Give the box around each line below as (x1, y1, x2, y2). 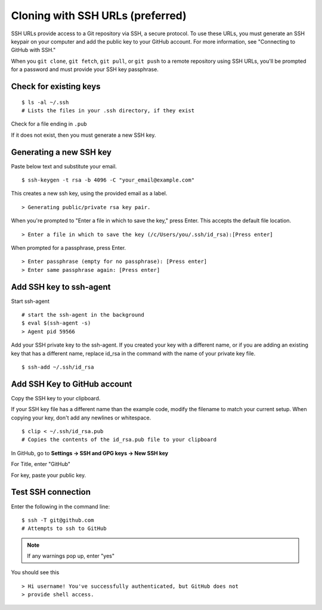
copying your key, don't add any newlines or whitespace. (11, 414, 151, 421)
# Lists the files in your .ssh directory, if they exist (21, 107, 195, 114)
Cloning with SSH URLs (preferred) (11, 9, 187, 22)
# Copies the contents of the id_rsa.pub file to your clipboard (21, 436, 217, 443)
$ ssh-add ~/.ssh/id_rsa (21, 363, 94, 370)
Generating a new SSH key (11, 147, 112, 157)
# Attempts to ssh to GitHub (21, 525, 107, 532)
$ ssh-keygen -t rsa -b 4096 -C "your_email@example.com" (21, 176, 195, 183)
